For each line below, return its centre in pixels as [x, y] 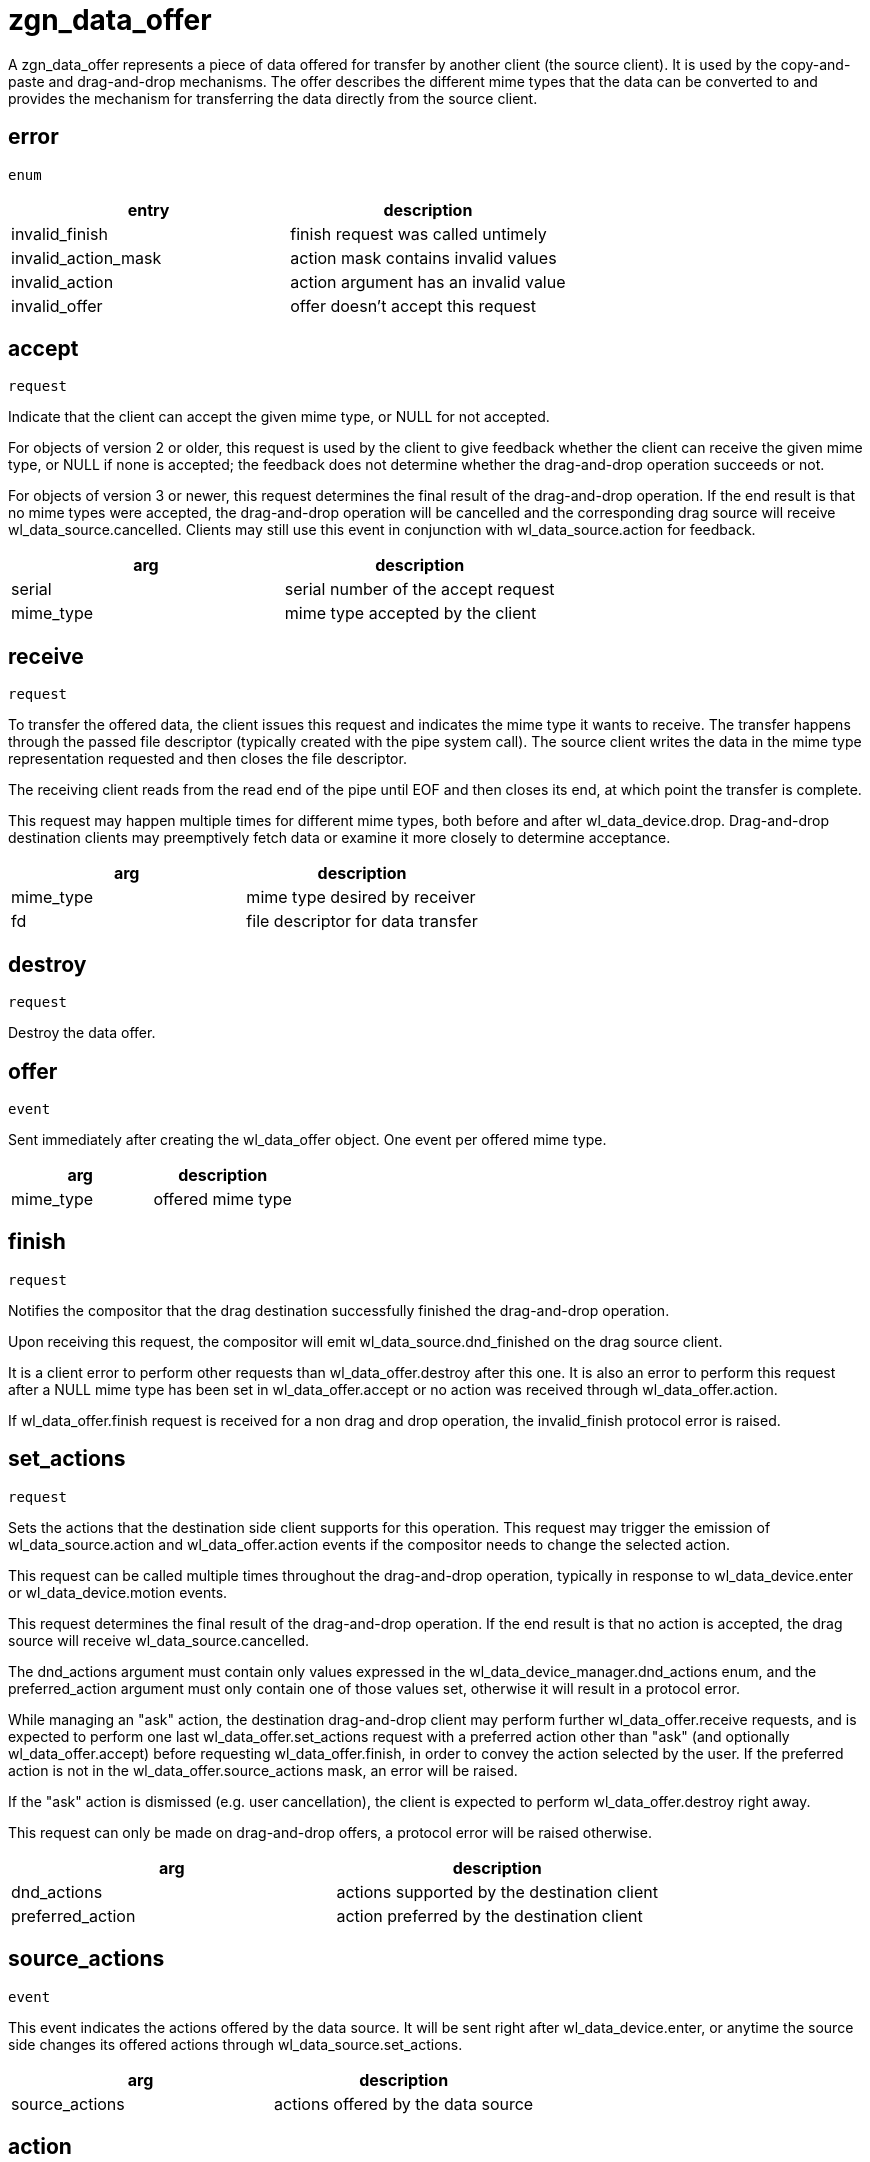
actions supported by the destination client [497, 1891]
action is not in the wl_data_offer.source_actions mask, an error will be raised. [263, 1770]
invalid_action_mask [86, 257]
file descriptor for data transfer [362, 921]
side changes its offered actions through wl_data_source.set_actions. [235, 2044]
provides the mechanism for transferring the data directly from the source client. [273, 98]
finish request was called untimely [418, 233]
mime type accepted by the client [410, 613]
